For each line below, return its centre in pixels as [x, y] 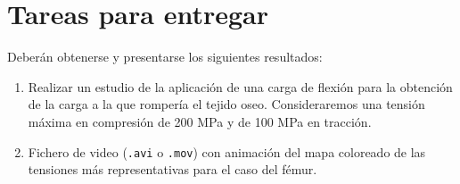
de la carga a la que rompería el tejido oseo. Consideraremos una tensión [226, 104]
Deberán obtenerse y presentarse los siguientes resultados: [165, 57]
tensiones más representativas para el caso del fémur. [172, 169]
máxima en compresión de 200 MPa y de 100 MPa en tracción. [200, 121]
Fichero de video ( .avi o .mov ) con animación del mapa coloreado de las [227, 151]
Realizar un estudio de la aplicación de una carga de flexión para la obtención [240, 86]
